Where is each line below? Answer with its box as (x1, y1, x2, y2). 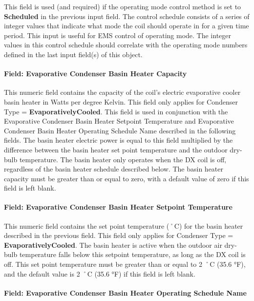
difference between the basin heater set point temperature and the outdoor (4, 144, 228, 154)
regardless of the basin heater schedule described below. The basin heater (4, 164, 224, 174)
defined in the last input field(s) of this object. (4, 49, 143, 59)
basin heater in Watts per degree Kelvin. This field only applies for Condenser (4, 96, 238, 107)
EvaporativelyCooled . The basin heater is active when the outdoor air (4, 239, 222, 250)
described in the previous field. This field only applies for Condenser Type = (4, 230, 233, 240)
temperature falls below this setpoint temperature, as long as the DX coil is (19, 249, 246, 259)
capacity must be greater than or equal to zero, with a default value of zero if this (4, 173, 249, 183)
